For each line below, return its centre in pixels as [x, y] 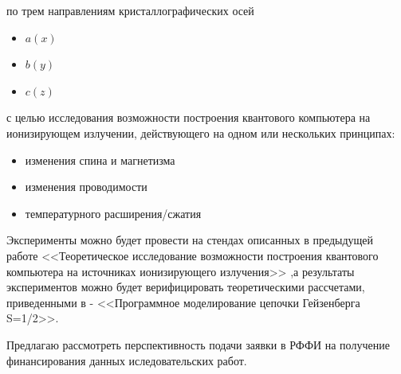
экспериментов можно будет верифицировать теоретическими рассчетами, [186, 287]
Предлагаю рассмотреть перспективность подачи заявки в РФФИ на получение [198, 344]
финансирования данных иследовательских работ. [127, 360]
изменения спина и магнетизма [100, 160]
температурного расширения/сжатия [113, 213]
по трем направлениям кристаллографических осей [130, 10]
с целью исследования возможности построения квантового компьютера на [189, 117]
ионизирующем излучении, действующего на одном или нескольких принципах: [201, 132]
